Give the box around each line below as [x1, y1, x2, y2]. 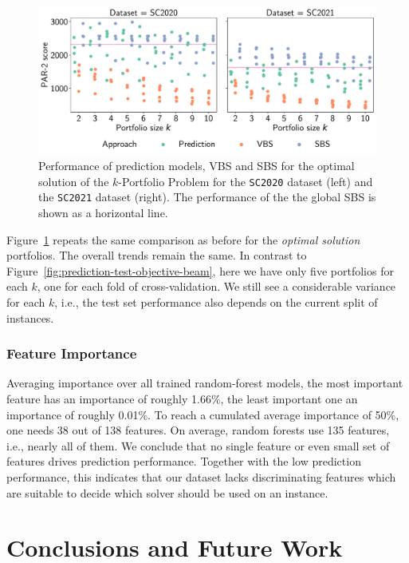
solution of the [38, 172, 109, 189]
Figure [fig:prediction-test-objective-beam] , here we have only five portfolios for [6, 262, 394, 279]
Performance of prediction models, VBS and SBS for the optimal [38, 157, 355, 174]
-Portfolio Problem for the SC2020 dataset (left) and [118, 172, 373, 189]
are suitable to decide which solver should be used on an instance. [6, 484, 328, 501]
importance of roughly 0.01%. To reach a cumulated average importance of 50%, [6, 406, 399, 422]
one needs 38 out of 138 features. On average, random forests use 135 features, [6, 422, 390, 438]
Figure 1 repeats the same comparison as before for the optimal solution [6, 231, 360, 248]
